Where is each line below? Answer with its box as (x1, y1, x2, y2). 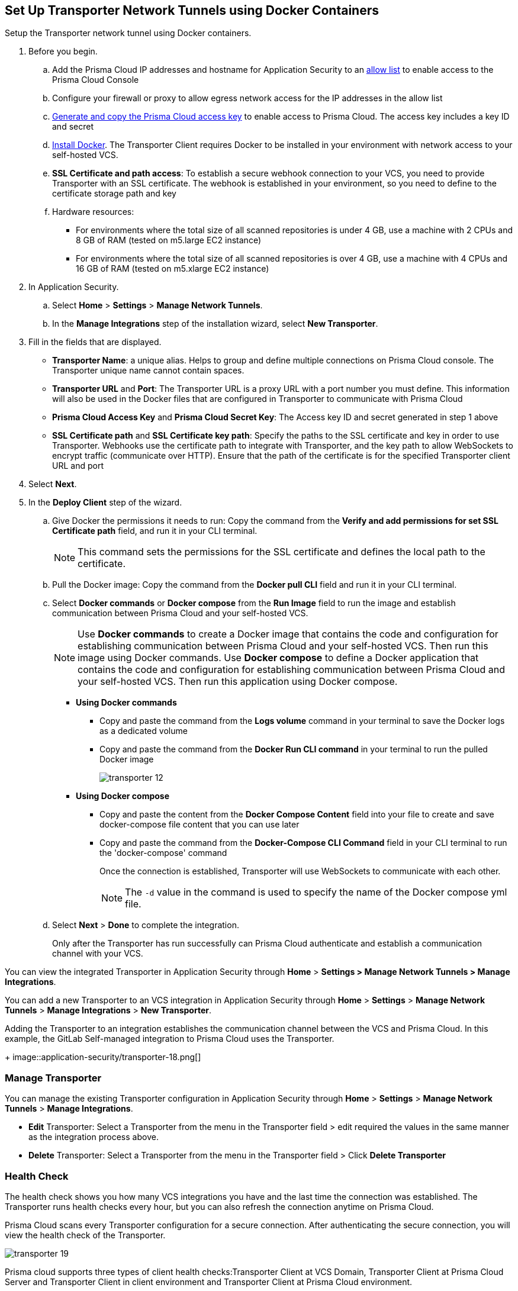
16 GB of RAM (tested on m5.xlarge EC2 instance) (76, 263, 269, 274)
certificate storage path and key (52, 188, 176, 199)
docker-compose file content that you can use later (99, 819, 300, 830)
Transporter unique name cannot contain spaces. (52, 365, 244, 376)
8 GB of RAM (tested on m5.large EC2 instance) (76, 235, 261, 246)
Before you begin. (28, 46, 98, 57)
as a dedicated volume (99, 726, 188, 736)
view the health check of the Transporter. (5, 1229, 166, 1240)
